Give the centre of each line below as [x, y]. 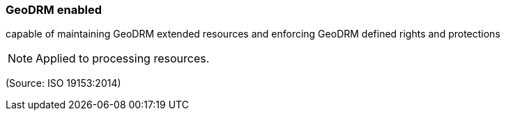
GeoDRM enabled [54, 10]
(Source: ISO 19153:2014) [63, 83]
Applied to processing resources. [123, 59]
